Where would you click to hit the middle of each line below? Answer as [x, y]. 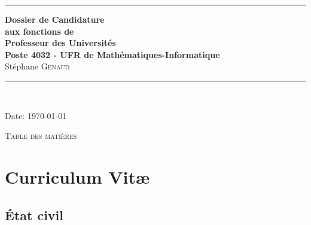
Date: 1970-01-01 [36, 115]
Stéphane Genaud [37, 66]
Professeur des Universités [60, 43]
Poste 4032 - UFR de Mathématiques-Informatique [112, 54]
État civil [34, 215]
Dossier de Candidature [55, 19]
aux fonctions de [39, 31]
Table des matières [41, 136]
